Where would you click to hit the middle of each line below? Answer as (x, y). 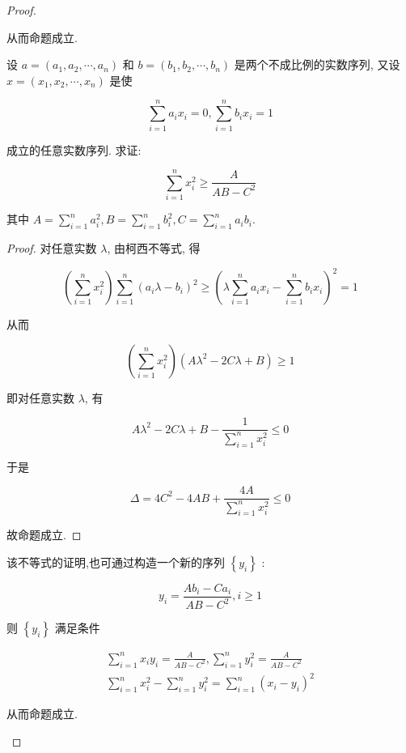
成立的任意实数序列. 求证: (74, 149)
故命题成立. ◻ (44, 535)
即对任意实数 (40, 397)
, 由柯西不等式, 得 (154, 248)
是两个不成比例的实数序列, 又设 (317, 64)
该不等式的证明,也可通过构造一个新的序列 (116, 562)
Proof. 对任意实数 (52, 248)
